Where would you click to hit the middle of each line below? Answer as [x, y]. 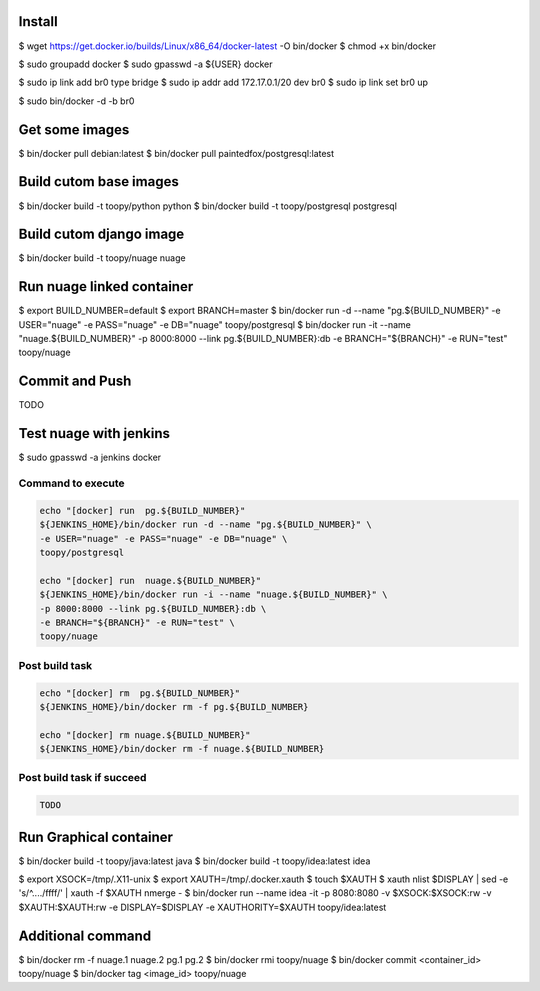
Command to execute [71, 483]
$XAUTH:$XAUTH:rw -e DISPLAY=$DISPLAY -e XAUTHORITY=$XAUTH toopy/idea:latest [202, 907]
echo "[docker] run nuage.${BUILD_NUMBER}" [150, 580]
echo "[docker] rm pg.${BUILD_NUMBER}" [139, 693]
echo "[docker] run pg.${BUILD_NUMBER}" [142, 510]
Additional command [85, 935]
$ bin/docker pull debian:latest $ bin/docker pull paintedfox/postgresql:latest [176, 153]
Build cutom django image [101, 234]
